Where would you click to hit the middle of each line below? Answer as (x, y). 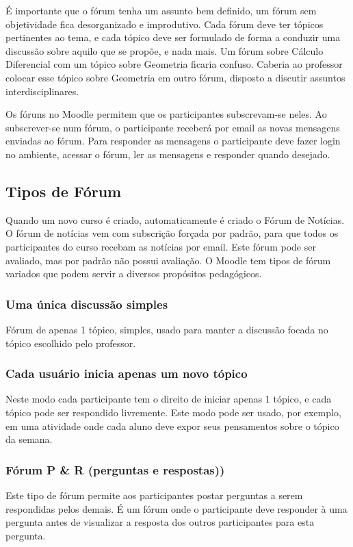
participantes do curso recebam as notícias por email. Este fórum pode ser (161, 246)
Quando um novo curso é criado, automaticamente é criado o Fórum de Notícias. (175, 219)
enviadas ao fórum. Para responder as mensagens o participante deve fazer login (173, 141)
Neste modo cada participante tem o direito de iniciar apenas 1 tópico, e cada (169, 399)
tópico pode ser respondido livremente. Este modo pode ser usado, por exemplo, (173, 412)
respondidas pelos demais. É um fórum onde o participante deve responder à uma (176, 508)
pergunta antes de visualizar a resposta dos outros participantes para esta (160, 522)
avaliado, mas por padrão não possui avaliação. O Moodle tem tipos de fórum (168, 260)
